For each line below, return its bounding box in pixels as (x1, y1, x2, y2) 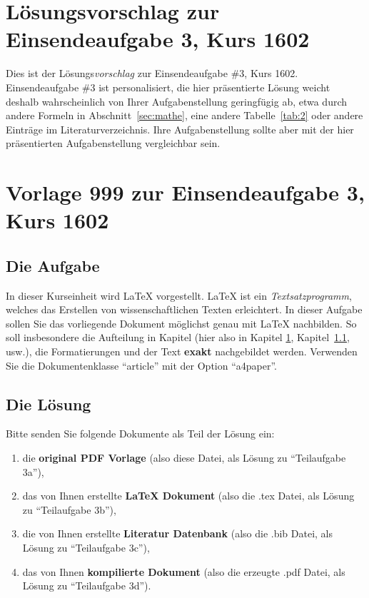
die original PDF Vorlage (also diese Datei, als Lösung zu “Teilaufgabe (22, 450, 346, 465)
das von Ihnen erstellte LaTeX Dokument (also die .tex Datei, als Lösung (22, 488, 355, 503)
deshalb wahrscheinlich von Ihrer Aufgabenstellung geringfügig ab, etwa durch (6, 93, 348, 108)
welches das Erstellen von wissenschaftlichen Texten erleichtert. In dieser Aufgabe (6, 302, 363, 317)
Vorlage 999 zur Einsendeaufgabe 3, (6, 178, 365, 207)
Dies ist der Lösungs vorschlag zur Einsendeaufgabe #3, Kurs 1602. (6, 66, 298, 81)
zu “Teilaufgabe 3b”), (22, 502, 116, 517)
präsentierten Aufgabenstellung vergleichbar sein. (6, 136, 221, 151)
